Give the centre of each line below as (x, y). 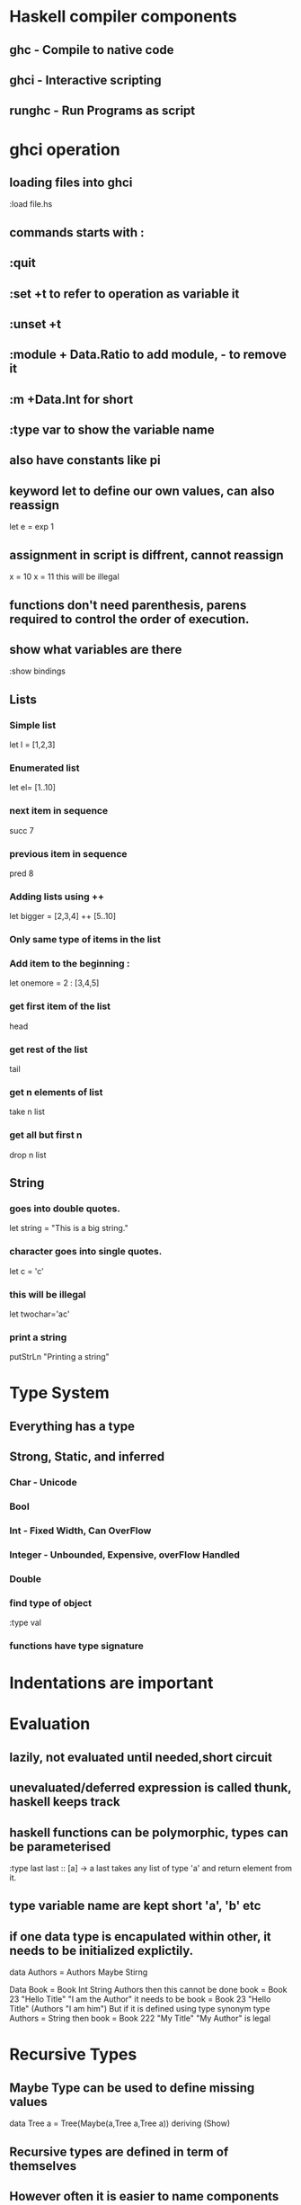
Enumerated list (44, 768)
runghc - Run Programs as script (102, 111)
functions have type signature (76, 1646)
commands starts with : (77, 232)
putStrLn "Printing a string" (59, 1357)
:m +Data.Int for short (71, 399)
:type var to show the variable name (112, 430)
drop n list (28, 1155)
